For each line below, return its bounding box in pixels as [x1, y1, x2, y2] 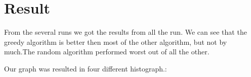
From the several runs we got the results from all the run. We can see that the [4, 27, 247, 37]
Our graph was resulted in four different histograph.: [4, 63, 167, 73]
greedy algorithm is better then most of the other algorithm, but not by [4, 36, 227, 47]
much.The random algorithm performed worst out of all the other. [4, 46, 210, 57]
